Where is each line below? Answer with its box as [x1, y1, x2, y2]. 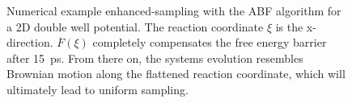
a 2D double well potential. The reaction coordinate [6, 18, 264, 35]
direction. [6, 34, 53, 51]
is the [275, 18, 303, 35]
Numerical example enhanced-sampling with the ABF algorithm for [6, 2, 341, 19]
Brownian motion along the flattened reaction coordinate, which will [6, 65, 346, 82]
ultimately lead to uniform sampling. [6, 80, 189, 97]
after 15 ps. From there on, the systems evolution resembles [6, 49, 303, 66]
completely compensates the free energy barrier [92, 34, 327, 51]
